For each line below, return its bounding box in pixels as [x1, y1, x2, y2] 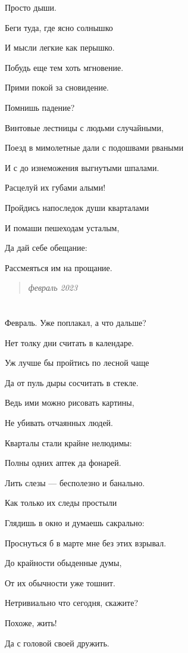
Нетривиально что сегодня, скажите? [5, 596, 139, 609]
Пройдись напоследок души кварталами [5, 201, 149, 213]
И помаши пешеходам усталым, [5, 221, 120, 234]
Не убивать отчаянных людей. [5, 416, 113, 429]
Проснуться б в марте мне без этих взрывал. [5, 536, 167, 549]
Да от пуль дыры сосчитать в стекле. [5, 376, 139, 388]
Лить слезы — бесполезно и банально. [5, 476, 145, 489]
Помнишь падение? [5, 101, 75, 113]
